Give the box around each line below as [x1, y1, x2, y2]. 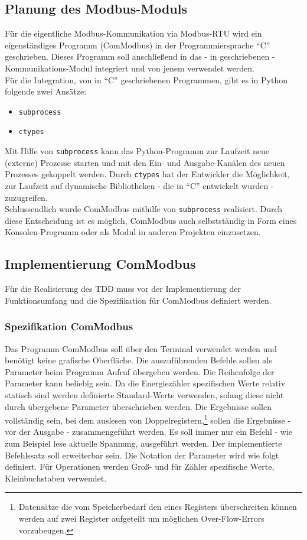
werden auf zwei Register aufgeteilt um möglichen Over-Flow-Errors [18, 512, 264, 524]
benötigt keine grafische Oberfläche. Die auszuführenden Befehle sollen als [5, 354, 272, 366]
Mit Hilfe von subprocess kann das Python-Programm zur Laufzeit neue [5, 145, 270, 157]
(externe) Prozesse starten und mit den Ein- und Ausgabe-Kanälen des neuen [5, 156, 285, 168]
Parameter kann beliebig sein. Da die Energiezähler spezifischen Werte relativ [5, 377, 286, 389]
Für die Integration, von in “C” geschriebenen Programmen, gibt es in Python [5, 73, 288, 86]
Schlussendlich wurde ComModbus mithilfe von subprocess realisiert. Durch [5, 203, 283, 215]
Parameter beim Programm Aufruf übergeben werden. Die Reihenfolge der [5, 365, 275, 378]
